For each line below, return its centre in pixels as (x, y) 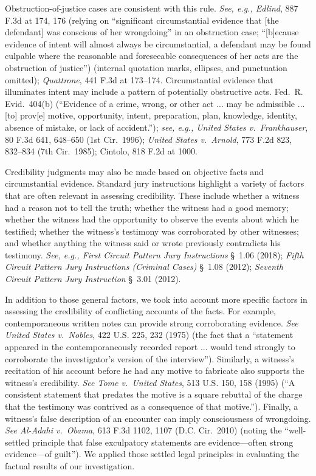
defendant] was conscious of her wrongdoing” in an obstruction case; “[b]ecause (152, 32)
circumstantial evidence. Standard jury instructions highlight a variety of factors (155, 183)
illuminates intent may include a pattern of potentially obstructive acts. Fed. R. (154, 91)
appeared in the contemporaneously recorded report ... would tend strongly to (150, 347)
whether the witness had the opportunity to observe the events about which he (152, 219)
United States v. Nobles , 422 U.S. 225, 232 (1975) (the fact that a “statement (149, 335)
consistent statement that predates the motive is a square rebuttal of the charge (154, 394)
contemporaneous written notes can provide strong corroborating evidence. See (152, 323)
